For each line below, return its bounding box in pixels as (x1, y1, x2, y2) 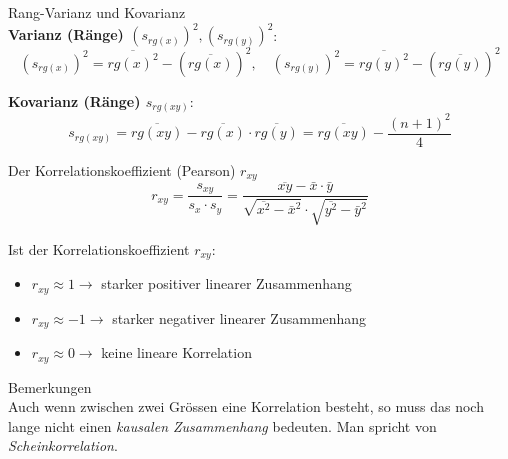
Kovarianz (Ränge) (8, 90, 141, 111)
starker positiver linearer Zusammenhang (101, 273, 352, 294)
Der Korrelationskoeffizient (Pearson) (8, 159, 236, 180)
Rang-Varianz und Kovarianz (8, 2, 186, 22)
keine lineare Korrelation (101, 342, 252, 363)
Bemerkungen (8, 376, 92, 397)
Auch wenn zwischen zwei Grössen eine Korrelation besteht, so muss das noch (8, 396, 484, 417)
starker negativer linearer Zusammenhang (112, 307, 367, 328)
